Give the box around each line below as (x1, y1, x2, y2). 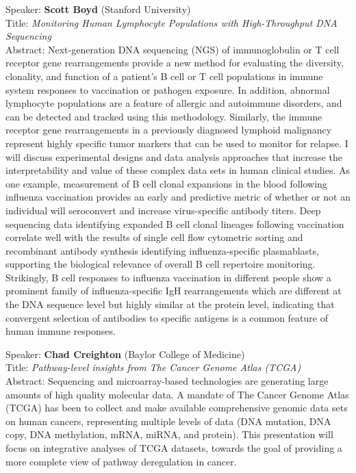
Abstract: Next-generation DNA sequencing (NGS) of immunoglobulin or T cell (5, 42, 340, 56)
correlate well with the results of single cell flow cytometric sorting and (5, 230, 303, 244)
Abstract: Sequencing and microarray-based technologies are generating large (5, 374, 329, 388)
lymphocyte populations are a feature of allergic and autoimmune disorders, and (5, 96, 342, 110)
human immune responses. (5, 324, 116, 338)
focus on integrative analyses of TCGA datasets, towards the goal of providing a (5, 441, 342, 455)
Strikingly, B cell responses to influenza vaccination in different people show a (5, 270, 331, 284)
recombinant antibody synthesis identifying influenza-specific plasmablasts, (5, 243, 319, 257)
